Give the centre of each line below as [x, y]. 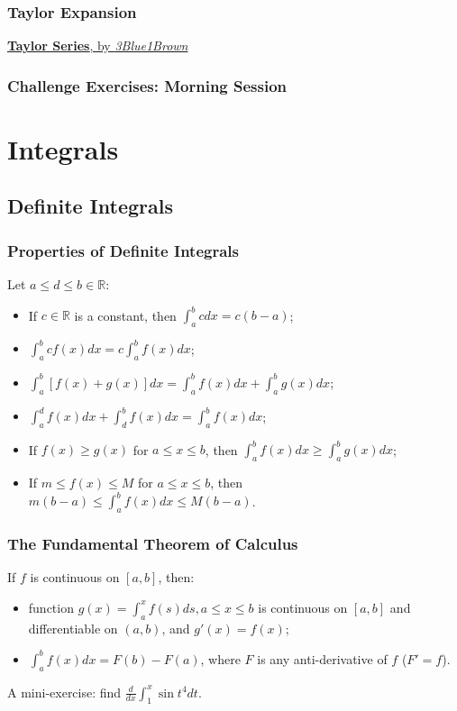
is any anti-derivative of [322, 658]
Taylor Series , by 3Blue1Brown [98, 46]
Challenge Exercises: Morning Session [147, 85]
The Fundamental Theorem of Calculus [153, 543]
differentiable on [73, 628]
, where [220, 658]
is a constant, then [125, 315]
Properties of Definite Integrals [123, 250]
